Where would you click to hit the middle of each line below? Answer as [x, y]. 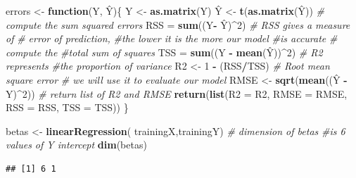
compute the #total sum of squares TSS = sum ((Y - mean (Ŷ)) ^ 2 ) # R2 [164, 52]
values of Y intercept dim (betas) [76, 145]
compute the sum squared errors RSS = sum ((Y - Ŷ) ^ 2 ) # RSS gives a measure [178, 24]
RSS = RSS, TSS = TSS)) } [67, 107]
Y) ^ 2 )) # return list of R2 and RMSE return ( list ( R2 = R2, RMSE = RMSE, [177, 93]
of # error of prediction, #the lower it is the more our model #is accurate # [172, 38]
